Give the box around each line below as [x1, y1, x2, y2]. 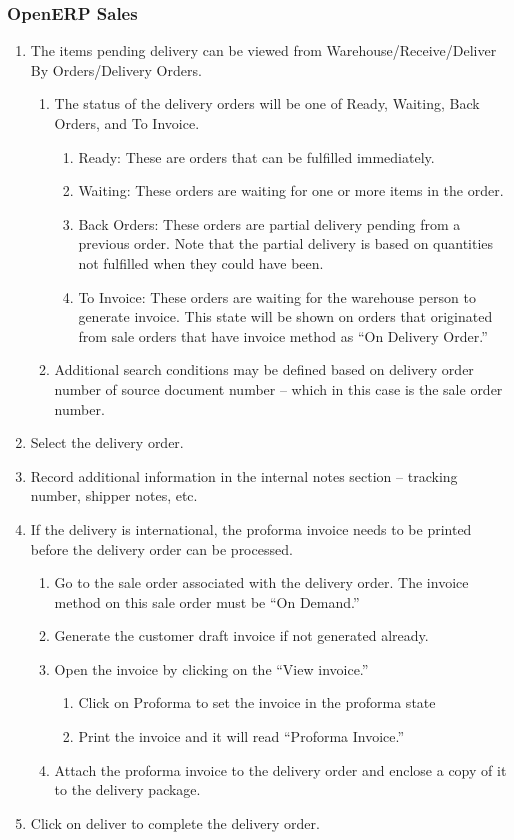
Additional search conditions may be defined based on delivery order [54, 359, 474, 380]
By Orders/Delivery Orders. [30, 59, 202, 80]
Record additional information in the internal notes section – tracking [30, 465, 458, 486]
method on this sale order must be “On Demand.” [54, 591, 360, 612]
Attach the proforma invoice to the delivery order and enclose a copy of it [54, 759, 507, 780]
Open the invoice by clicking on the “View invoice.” [54, 658, 369, 679]
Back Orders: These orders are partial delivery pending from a [78, 213, 461, 234]
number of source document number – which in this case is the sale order [54, 378, 503, 399]
